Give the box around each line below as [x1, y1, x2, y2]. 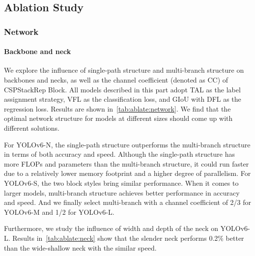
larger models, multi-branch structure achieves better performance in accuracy [4, 187, 240, 198]
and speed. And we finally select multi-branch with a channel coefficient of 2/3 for [4, 197, 252, 207]
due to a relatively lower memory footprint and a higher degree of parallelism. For [4, 168, 251, 178]
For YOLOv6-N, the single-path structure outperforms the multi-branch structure [4, 139, 251, 149]
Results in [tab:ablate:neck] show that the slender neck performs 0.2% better [12, 232, 244, 243]
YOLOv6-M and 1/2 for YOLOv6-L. [4, 206, 114, 217]
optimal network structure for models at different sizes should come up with [4, 113, 233, 123]
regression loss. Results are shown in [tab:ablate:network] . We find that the [4, 103, 231, 114]
